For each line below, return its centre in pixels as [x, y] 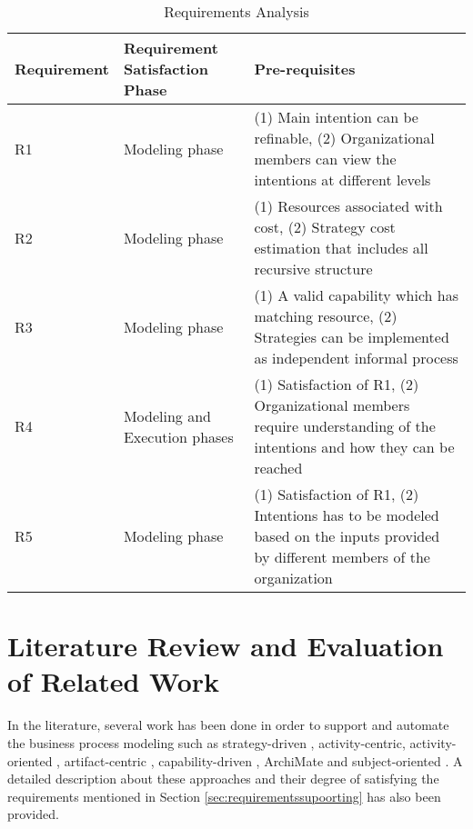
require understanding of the [345, 426]
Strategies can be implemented [352, 337]
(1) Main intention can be [336, 117]
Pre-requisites [305, 69]
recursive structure [313, 269]
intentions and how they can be [354, 447]
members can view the [325, 159]
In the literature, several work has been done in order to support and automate [228, 725]
